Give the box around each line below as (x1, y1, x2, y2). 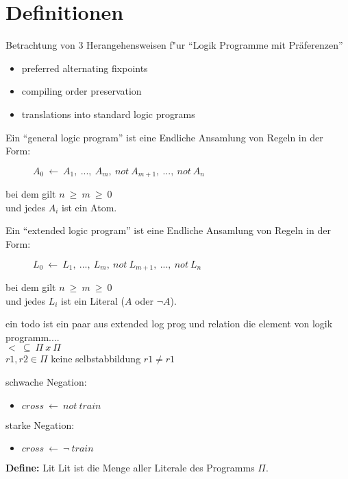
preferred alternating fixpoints (21, 60, 148, 75)
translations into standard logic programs (21, 106, 195, 121)
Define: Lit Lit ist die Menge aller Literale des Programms (5, 460, 255, 475)
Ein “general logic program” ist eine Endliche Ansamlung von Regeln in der (5, 130, 323, 144)
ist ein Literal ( (61, 293, 125, 307)
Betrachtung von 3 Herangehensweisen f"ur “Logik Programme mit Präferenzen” (5, 38, 343, 52)
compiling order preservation (21, 84, 142, 98)
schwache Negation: (5, 374, 87, 388)
